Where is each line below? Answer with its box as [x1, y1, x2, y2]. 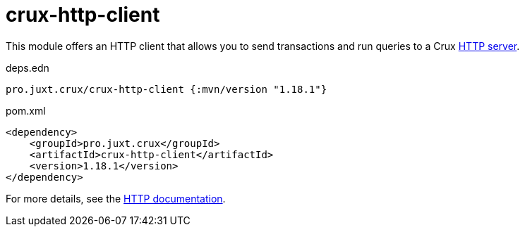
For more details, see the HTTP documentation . [6, 192, 226, 205]
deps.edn [6, 61, 49, 74]
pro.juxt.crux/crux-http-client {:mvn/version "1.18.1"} [6, 83, 327, 95]
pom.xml [6, 104, 46, 117]
